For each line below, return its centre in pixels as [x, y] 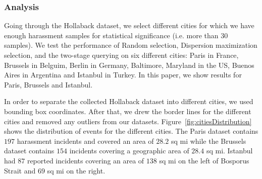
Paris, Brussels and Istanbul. [48, 84]
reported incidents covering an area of [86, 160]
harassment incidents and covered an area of [85, 141]
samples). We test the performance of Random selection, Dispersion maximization [131, 45]
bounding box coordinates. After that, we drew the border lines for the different [128, 111]
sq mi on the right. [76, 170]
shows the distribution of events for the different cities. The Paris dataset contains [131, 131]
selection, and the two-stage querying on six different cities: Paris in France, [121, 55]
